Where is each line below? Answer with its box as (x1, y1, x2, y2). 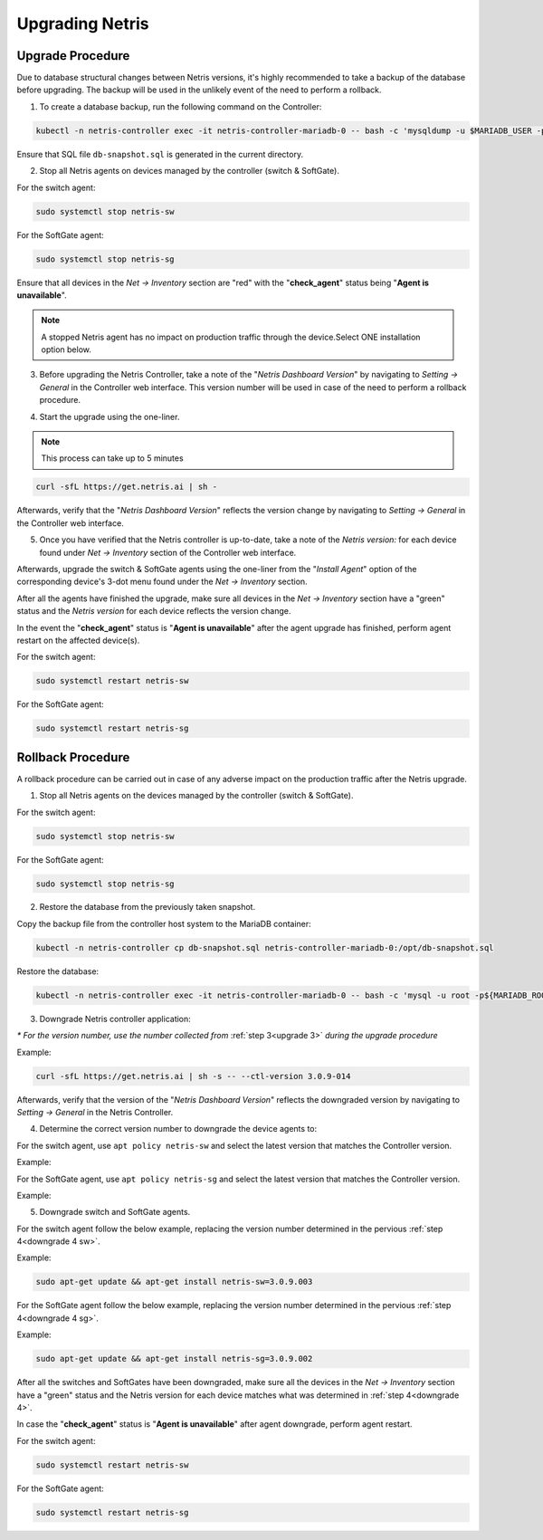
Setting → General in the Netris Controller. (16, 1106, 174, 1117)
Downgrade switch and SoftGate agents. (39, 1207, 191, 1218)
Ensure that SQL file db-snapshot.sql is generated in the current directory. (16, 148, 303, 159)
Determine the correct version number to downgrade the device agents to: (39, 1124, 318, 1134)
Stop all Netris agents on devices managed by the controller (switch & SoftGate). (39, 166, 339, 177)
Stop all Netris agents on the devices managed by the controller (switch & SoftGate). (39, 790, 354, 801)
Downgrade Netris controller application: (39, 1013, 192, 1024)
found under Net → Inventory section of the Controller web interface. (39, 547, 297, 558)
